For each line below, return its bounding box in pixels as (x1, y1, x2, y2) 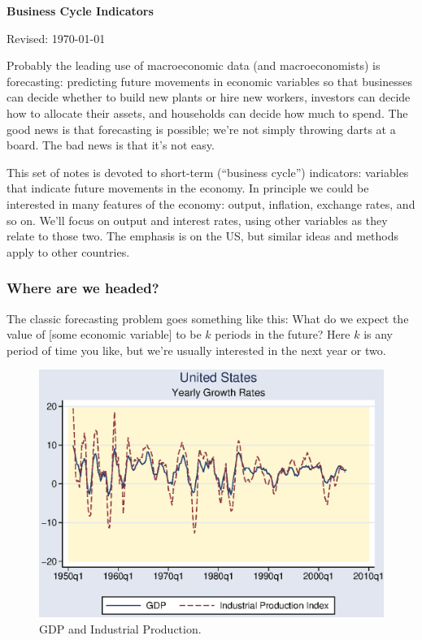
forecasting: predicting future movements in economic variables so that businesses (7, 72, 412, 89)
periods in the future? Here (215, 326, 350, 343)
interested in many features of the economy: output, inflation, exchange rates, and (7, 195, 415, 212)
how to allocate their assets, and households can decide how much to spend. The (7, 104, 408, 121)
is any (363, 326, 394, 343)
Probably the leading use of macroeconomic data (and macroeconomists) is (7, 57, 381, 74)
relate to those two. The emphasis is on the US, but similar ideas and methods (7, 227, 399, 244)
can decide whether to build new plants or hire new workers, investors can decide (7, 89, 411, 106)
